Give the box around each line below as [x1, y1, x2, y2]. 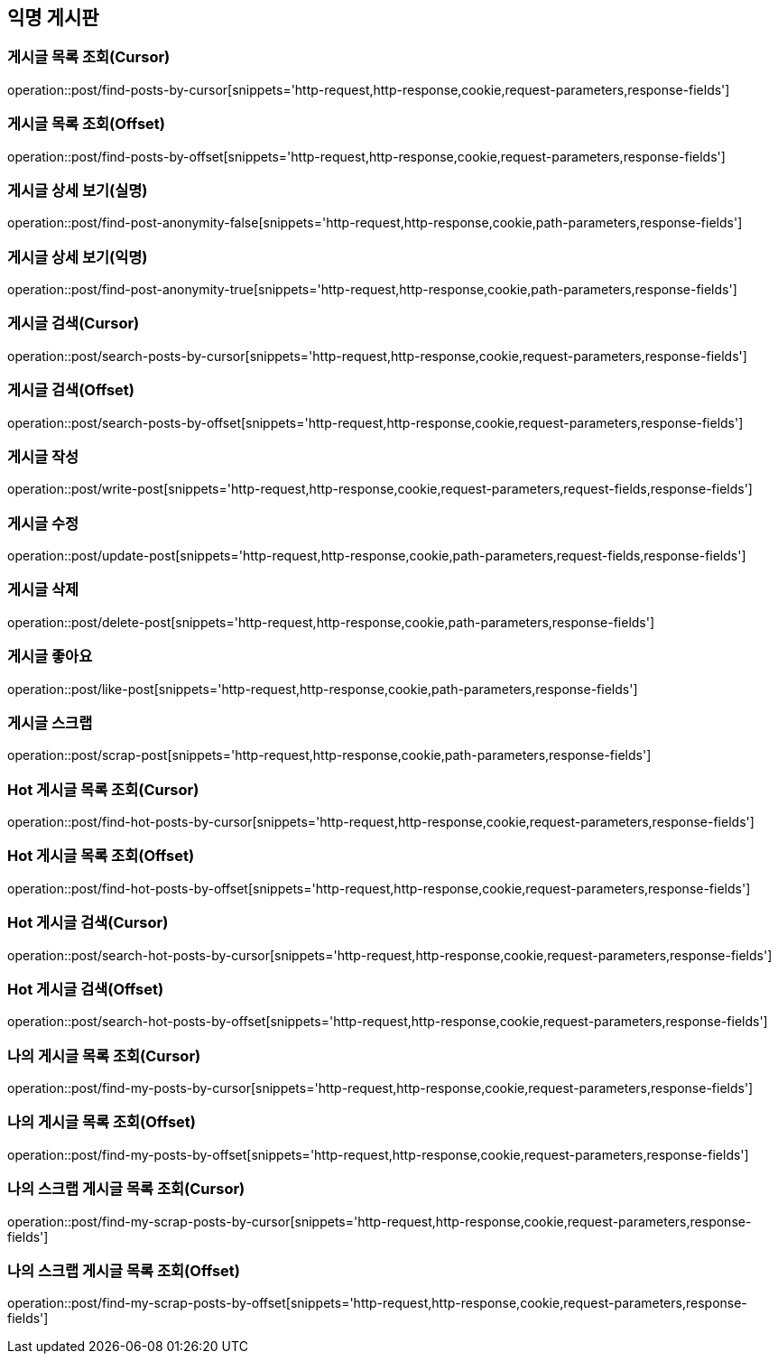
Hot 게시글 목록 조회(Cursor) [7, 780, 199, 799]
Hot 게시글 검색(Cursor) [7, 913, 169, 932]
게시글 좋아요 [7, 647, 93, 666]
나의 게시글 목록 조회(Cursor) [7, 1046, 201, 1065]
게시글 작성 [7, 447, 79, 466]
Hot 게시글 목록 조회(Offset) [7, 847, 195, 866]
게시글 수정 [7, 514, 79, 532]
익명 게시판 [7, 6, 99, 29]
